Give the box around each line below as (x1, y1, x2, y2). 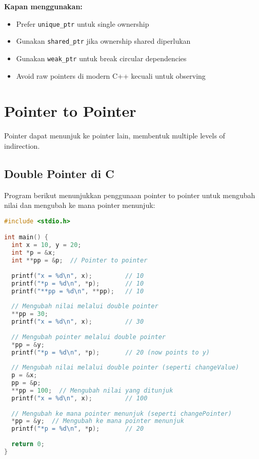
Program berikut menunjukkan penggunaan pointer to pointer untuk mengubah (4, 189, 255, 200)
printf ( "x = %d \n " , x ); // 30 (11, 318, 144, 326)
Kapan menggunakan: (4, 1, 83, 11)
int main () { (4, 234, 48, 241)
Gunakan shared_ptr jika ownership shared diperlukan (16, 36, 191, 46)
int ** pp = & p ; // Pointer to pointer (11, 257, 148, 264)
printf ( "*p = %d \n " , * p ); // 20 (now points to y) (11, 348, 210, 356)
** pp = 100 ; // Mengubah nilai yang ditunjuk (11, 386, 173, 394)
